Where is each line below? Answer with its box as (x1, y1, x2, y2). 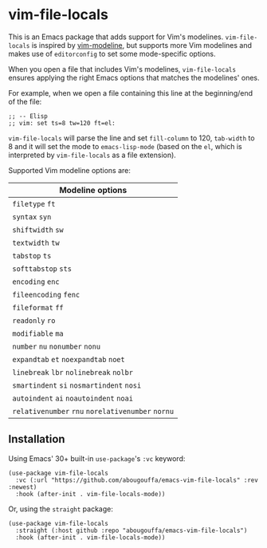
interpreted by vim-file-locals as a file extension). (8, 150, 177, 160)
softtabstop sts (12, 264, 72, 273)
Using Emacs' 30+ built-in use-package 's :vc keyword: (8, 453, 186, 463)
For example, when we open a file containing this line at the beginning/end (8, 88, 253, 97)
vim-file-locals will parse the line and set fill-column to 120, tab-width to (8, 133, 255, 143)
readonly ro (12, 316, 56, 325)
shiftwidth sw (12, 225, 64, 235)
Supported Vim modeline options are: (8, 165, 132, 175)
